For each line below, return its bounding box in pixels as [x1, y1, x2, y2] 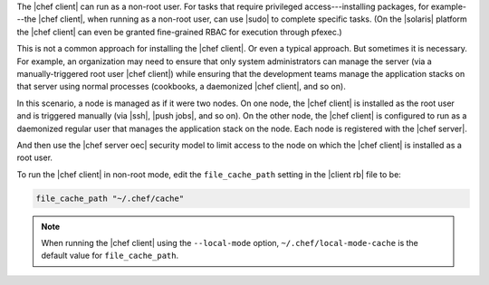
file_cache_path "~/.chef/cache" [35, 193, 185, 204]
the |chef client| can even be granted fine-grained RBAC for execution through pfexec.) [16, 26, 343, 37]
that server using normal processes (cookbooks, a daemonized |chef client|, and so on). [16, 81, 346, 92]
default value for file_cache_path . [41, 250, 179, 261]
